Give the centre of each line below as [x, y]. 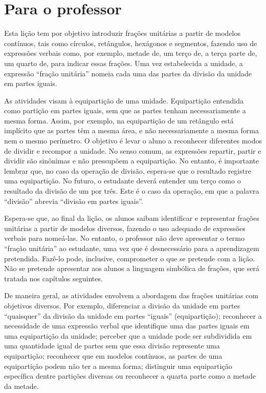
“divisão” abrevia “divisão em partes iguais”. [74, 201]
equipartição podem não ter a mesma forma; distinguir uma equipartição [118, 366]
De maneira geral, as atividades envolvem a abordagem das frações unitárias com [131, 295]
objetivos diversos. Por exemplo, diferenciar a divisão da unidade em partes [122, 305]
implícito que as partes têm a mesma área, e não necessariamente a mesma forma [131, 130]
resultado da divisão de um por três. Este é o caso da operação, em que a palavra [132, 191]
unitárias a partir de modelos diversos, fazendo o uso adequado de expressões [125, 228]
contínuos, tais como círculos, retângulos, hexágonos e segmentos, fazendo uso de [131, 43]
